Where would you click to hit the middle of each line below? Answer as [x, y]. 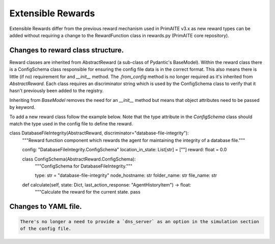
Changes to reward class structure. [67, 50]
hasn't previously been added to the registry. [57, 91]
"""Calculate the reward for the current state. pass [88, 192]
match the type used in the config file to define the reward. [71, 124]
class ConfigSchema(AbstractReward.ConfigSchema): [79, 159]
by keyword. [22, 107]
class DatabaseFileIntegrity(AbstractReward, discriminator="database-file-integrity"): [99, 133]
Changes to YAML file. [46, 206]
